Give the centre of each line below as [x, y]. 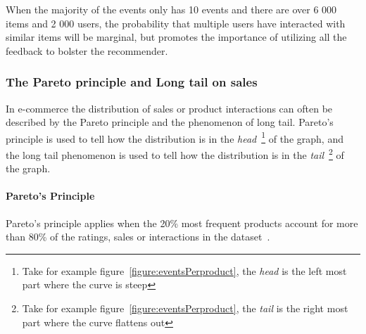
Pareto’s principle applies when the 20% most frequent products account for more [182, 223]
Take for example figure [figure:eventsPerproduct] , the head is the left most [184, 270]
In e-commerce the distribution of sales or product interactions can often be [169, 108]
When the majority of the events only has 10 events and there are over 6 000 [171, 9]
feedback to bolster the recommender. [87, 50]
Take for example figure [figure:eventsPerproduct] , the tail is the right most [185, 308]
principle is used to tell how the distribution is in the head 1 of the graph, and [175, 137]
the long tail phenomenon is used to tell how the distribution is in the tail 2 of [175, 154]
